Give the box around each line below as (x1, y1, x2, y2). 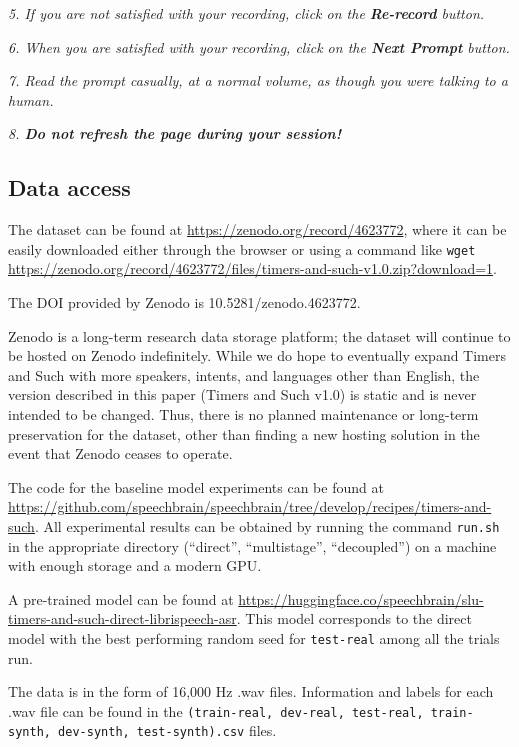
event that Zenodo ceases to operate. (8, 443, 233, 464)
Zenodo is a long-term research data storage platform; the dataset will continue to (8, 325, 511, 346)
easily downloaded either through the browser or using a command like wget (8, 238, 476, 259)
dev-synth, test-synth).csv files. (58, 720, 277, 741)
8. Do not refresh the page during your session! (8, 123, 342, 144)
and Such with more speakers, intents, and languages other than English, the (8, 364, 480, 385)
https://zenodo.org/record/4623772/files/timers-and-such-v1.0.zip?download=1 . (8, 258, 497, 279)
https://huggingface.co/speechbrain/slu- (238, 588, 484, 609)
